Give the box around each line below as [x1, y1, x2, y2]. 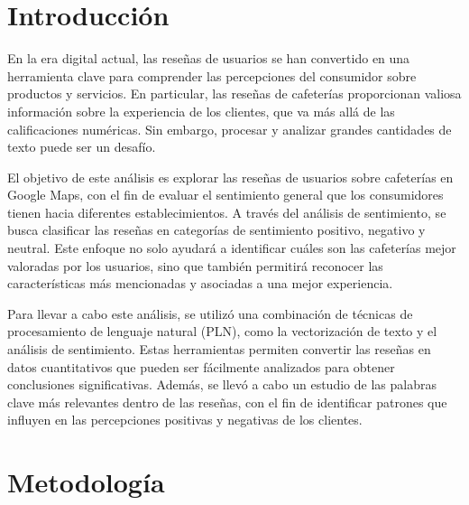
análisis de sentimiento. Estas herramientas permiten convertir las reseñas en [7, 340, 431, 359]
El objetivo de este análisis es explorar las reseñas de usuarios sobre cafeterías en [7, 167, 454, 186]
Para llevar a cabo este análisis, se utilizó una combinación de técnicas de [7, 304, 413, 323]
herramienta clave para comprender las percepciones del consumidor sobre [7, 66, 417, 85]
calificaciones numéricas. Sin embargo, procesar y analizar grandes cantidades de [7, 119, 452, 138]
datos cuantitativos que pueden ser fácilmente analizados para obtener [7, 357, 395, 376]
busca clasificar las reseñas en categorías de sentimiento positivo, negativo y [7, 220, 426, 239]
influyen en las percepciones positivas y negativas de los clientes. [7, 410, 363, 429]
